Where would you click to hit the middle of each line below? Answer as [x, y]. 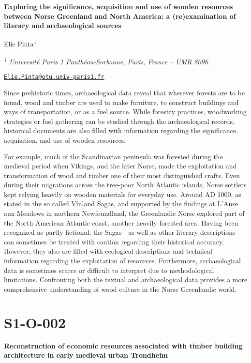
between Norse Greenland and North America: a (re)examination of [120, 16]
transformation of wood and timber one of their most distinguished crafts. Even [122, 175]
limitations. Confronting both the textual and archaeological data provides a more [126, 280]
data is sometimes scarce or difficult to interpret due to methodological [109, 270]
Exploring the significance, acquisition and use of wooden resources [118, 6]
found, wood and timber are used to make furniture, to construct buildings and [121, 102]
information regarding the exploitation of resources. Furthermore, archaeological [122, 261]
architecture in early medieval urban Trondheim [86, 355]
